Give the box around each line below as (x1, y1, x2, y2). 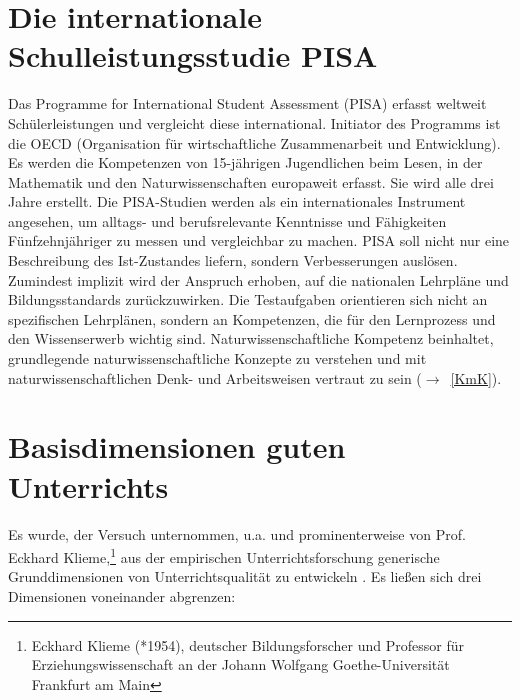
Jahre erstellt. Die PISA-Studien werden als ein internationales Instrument (8, 191, 466, 212)
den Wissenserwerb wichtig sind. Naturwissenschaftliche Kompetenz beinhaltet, (8, 328, 494, 349)
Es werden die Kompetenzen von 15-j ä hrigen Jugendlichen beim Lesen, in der (8, 152, 483, 173)
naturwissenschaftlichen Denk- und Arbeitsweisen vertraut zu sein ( (8, 367, 422, 388)
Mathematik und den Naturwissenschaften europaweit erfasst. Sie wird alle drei (8, 171, 494, 192)
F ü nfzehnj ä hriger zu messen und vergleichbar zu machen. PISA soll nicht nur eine (8, 230, 510, 251)
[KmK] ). (450, 367, 502, 388)
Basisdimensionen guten (8, 426, 346, 467)
